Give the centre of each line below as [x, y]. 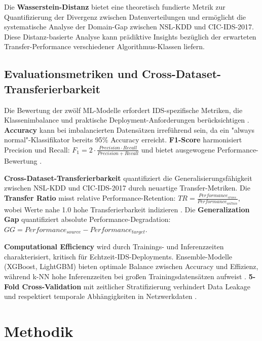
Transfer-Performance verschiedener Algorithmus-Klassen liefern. [105, 46]
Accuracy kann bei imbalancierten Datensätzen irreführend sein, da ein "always [129, 129]
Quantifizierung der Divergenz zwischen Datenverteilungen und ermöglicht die [125, 16]
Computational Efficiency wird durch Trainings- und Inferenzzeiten [114, 247]
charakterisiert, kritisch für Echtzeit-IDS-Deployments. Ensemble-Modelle [118, 256]
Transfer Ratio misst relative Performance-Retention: [90, 198]
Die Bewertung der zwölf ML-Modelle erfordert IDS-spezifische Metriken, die [123, 110]
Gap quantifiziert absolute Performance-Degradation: [87, 219]
